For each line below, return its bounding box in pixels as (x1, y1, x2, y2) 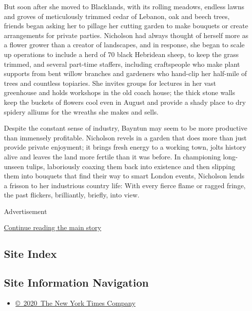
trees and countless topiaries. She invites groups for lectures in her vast (4, 78, 216, 88)
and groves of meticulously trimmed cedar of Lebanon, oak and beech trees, (4, 11, 230, 21)
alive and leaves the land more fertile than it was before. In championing (4, 151, 221, 161)
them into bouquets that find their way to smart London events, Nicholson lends (4, 171, 245, 181)
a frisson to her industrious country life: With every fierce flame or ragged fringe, (4, 180, 246, 190)
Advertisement (4, 206, 47, 216)
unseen (4, 161, 24, 171)
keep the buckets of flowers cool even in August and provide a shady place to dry (4, 97, 246, 107)
